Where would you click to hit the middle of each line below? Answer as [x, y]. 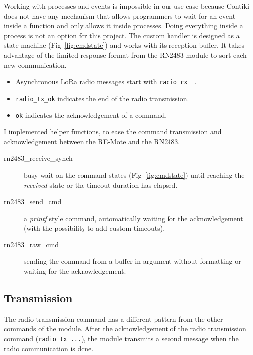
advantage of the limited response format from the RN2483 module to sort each [125, 55]
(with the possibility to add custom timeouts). [94, 228]
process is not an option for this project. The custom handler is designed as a [122, 35]
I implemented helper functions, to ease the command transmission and [113, 132]
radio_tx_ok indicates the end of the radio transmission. [102, 98]
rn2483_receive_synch [38, 158]
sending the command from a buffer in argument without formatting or [132, 261]
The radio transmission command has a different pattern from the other [114, 318]
